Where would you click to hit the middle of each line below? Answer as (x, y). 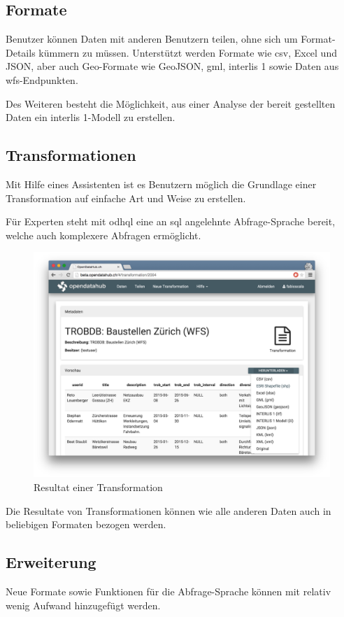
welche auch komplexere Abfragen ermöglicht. (103, 235)
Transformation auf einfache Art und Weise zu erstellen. (126, 198)
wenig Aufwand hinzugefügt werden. (83, 605)
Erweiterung (51, 562)
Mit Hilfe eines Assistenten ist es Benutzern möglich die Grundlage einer (161, 184)
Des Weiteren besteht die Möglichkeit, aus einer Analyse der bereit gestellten (171, 103)
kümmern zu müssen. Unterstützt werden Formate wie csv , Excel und (188, 52)
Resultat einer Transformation (98, 487)
